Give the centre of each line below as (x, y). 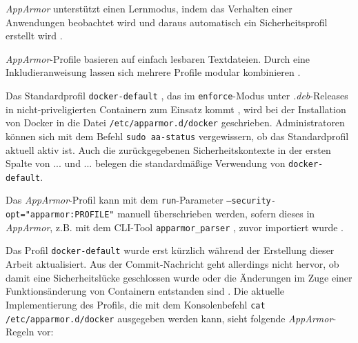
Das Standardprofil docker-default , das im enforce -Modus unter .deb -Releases (177, 95)
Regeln (20, 332)
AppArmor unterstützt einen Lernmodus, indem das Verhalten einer (149, 8)
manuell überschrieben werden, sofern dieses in (216, 214)
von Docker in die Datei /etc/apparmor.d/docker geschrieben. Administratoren (175, 122)
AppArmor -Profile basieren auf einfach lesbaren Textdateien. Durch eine (158, 58)
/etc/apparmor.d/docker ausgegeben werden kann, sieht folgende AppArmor (169, 318)
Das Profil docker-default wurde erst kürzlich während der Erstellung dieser (170, 250)
